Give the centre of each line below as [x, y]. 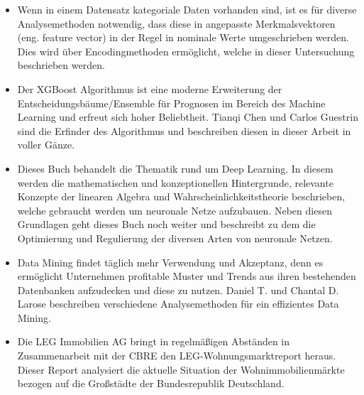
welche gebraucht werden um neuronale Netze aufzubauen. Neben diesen [175, 210]
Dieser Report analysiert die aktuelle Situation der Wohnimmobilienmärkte [181, 369]
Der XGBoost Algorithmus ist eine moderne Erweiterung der [150, 88]
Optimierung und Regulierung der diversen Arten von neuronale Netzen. [175, 238]
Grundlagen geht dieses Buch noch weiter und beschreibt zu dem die [166, 224]
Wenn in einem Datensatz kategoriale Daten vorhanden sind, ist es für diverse [187, 9]
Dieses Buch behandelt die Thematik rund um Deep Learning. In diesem [175, 168]
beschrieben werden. [61, 65]
